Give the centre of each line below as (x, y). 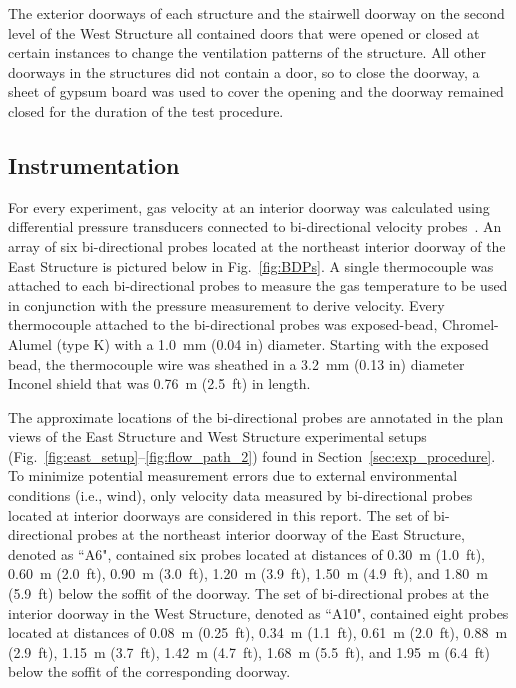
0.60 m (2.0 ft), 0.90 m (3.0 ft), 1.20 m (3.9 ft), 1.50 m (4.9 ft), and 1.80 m (248, 573)
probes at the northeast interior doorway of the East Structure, (271, 534)
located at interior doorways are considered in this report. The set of (218, 514)
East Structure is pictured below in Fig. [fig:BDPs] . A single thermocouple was (251, 265)
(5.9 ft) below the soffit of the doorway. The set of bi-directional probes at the (248, 593)
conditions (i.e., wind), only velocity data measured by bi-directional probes (240, 495)
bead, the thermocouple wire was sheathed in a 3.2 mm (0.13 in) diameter (236, 363)
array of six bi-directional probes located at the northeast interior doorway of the (257, 245)
